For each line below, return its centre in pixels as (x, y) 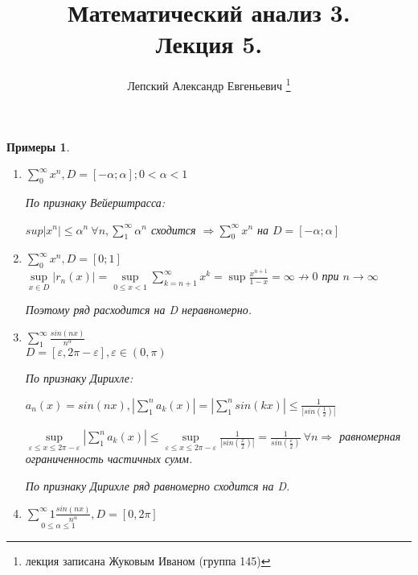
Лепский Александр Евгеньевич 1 (209, 84)
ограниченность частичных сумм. (109, 459)
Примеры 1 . (38, 146)
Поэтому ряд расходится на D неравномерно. (139, 310)
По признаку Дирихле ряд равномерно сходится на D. (158, 485)
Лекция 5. (209, 44)
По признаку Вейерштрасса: (95, 202)
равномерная (370, 436)
